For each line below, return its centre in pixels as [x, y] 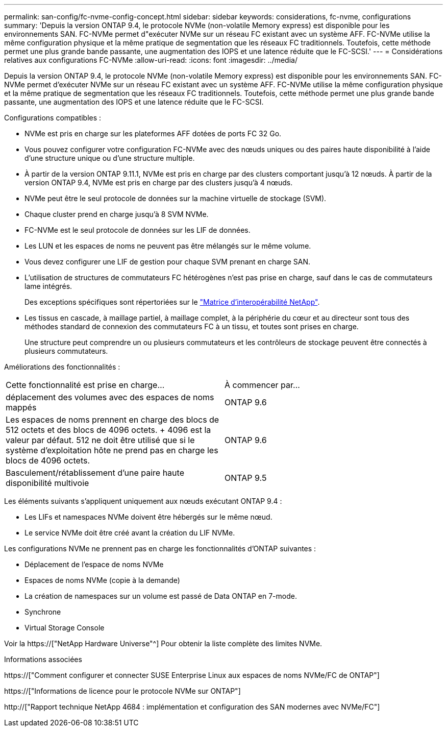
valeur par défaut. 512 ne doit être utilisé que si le [100, 440]
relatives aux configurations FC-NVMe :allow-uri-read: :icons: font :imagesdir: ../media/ [151, 60]
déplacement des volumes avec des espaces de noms [110, 397]
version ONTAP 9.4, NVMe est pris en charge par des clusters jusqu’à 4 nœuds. [159, 182]
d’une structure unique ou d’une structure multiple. [110, 158]
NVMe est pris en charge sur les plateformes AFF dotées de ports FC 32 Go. [153, 133]
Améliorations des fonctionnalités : [62, 367]
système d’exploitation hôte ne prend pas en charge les [112, 450]
